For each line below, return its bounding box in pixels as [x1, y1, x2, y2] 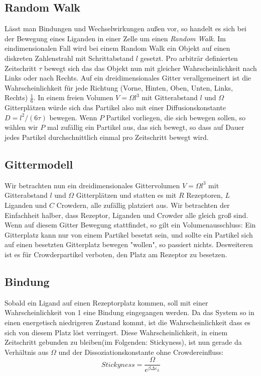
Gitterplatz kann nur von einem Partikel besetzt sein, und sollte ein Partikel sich [5, 229, 253, 240]
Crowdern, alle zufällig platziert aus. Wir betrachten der [56, 199, 230, 210]
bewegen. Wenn [49, 112, 97, 122]
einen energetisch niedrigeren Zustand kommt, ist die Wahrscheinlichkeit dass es [5, 317, 250, 327]
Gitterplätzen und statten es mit [76, 190, 177, 200]
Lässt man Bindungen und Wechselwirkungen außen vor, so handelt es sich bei [5, 23, 246, 34]
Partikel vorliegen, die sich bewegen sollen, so [106, 112, 245, 122]
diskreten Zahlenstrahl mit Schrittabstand [5, 52, 134, 63]
